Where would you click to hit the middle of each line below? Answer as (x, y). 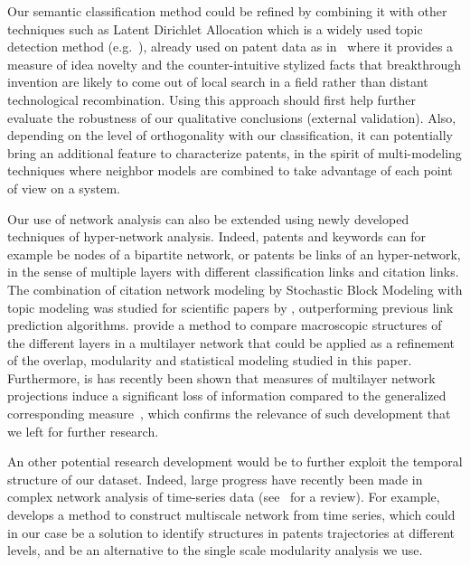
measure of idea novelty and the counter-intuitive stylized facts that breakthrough (235, 64)
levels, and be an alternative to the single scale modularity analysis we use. (215, 550)
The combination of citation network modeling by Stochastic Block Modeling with (235, 289)
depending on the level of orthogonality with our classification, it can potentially (230, 135)
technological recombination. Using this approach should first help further (212, 99)
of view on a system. (64, 188)
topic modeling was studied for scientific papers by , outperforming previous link (230, 307)
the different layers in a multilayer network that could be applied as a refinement (231, 342)
